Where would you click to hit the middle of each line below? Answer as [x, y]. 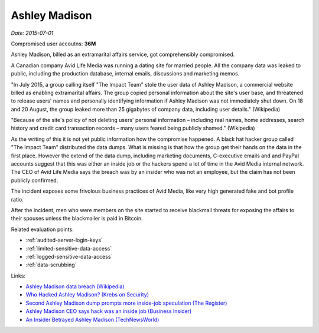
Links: [18, 276]
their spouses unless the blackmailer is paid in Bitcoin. [77, 219]
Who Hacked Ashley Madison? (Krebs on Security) [87, 295]
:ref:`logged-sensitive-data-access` [69, 256]
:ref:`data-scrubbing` [51, 265]
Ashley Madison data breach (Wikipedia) [75, 286]
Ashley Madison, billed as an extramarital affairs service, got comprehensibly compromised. [123, 55]
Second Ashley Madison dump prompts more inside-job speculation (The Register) [126, 303]
